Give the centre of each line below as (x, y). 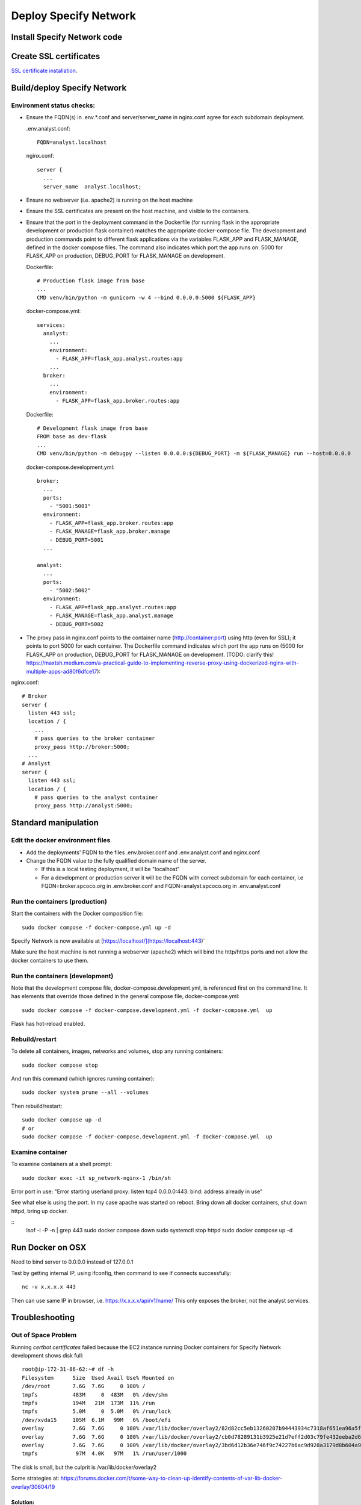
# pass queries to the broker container (95, 738)
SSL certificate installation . (44, 71)
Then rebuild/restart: (37, 1106)
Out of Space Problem (44, 1335)
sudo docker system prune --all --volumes (85, 1092)
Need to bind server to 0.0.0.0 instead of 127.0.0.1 (72, 1262)
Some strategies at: (35, 1479)
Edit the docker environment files (61, 840)
